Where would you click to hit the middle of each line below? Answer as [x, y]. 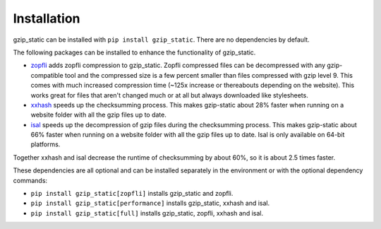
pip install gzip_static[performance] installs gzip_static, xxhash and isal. [150, 203]
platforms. [46, 144]
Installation [47, 18]
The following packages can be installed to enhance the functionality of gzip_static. [134, 52]
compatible [47, 75]
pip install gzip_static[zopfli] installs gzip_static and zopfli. [132, 194]
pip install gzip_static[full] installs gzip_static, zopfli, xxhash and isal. [147, 213]
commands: [30, 180]
